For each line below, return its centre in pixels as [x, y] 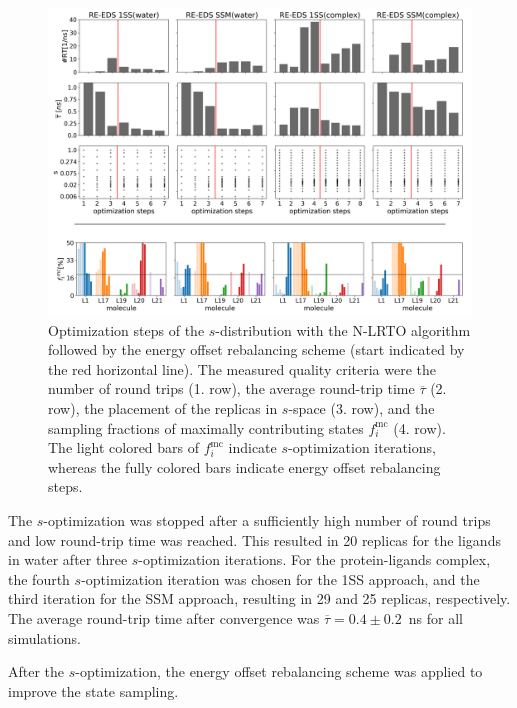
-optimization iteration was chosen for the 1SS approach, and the [280, 578]
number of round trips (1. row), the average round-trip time [231, 388]
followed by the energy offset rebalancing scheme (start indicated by [256, 349]
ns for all [435, 617]
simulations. [44, 637]
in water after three [68, 559]
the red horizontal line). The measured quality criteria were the [242, 368]
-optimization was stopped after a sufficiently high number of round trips [267, 520]
